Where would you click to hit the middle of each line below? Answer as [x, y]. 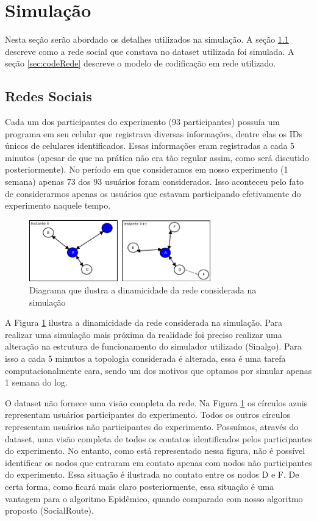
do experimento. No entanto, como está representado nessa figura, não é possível [155, 451]
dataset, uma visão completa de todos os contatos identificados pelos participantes [158, 438]
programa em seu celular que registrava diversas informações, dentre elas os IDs [154, 133]
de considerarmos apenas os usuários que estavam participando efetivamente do [153, 193]
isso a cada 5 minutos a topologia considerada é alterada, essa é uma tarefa [145, 358]
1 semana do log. [36, 382]
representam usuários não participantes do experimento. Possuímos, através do [152, 426]
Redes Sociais [48, 96]
